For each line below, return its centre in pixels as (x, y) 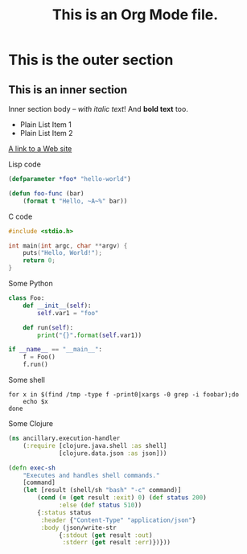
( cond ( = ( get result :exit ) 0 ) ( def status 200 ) (122, 498)
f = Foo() (39, 357)
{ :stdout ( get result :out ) (106, 535)
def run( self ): (48, 327)
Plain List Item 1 (46, 125)
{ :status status (64, 512)
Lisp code (25, 164)
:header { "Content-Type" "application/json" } (118, 520)
